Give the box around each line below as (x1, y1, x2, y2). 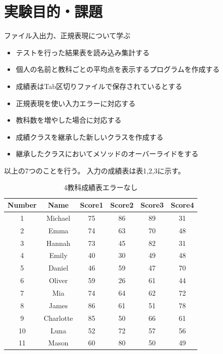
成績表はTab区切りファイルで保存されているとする (16, 80, 182, 91)
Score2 (110, 200, 134, 210)
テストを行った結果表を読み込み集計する (16, 47, 150, 57)
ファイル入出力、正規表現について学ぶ (4, 30, 131, 41)
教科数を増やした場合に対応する (16, 115, 122, 125)
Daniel (48, 262, 68, 273)
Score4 (170, 200, 194, 210)
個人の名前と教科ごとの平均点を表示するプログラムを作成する (16, 64, 220, 74)
